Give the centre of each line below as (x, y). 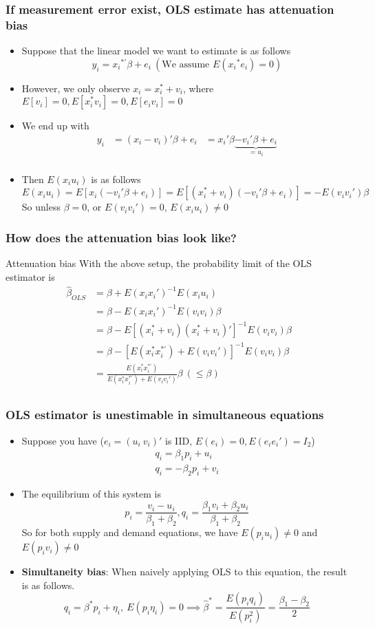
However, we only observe (76, 88)
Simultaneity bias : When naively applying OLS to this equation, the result (184, 572)
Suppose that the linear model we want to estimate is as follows (156, 51)
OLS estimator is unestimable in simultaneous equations (165, 415)
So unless (41, 207)
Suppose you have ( (63, 440)
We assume (186, 64)
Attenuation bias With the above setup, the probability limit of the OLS (159, 263)
